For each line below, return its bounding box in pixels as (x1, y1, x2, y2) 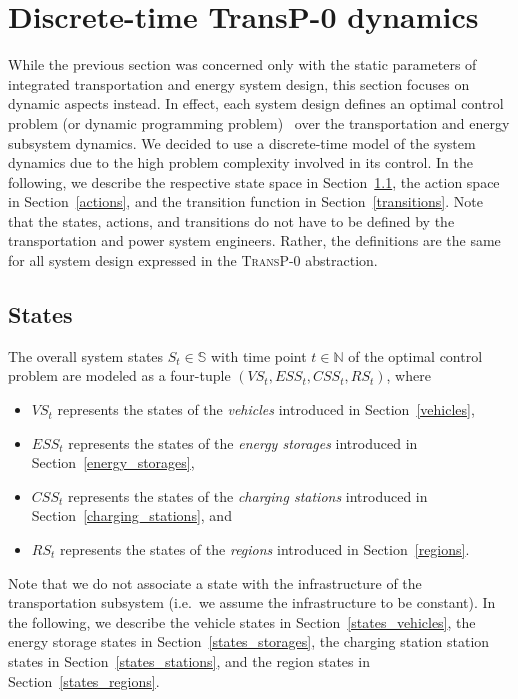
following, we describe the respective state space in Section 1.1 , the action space (8, 171, 500, 192)
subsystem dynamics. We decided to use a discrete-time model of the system (8, 132, 476, 153)
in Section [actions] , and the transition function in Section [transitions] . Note (8, 191, 483, 212)
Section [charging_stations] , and (31, 505, 232, 526)
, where (386, 365, 431, 386)
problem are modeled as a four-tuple (8, 365, 231, 386)
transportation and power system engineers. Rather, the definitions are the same (8, 230, 501, 251)
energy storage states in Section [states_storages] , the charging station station (8, 631, 490, 652)
